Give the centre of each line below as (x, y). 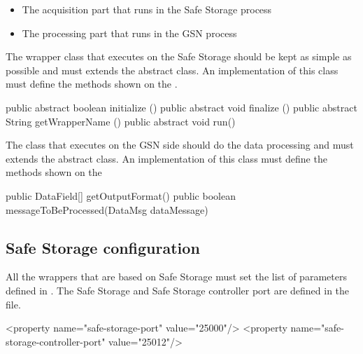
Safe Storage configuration (103, 247)
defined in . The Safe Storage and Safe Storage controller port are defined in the (178, 290)
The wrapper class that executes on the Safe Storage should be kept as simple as (179, 56)
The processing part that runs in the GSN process (129, 33)
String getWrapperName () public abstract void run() (121, 121)
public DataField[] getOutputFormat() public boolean (121, 195)
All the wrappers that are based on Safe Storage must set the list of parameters (176, 277)
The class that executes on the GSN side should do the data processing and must (180, 145)
